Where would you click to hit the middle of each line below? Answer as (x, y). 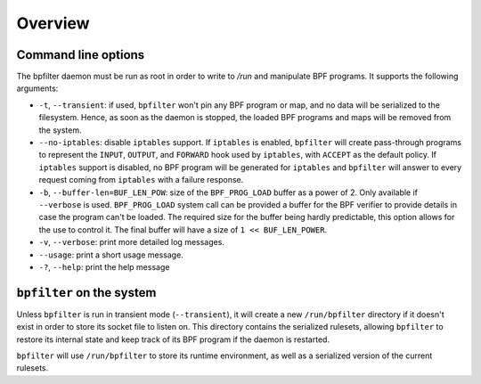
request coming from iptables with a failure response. (141, 180)
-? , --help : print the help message (104, 266)
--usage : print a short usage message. (111, 255)
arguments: (37, 88)
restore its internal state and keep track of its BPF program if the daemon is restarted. (173, 339)
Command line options (81, 55)
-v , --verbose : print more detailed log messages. (131, 242)
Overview (53, 23)
